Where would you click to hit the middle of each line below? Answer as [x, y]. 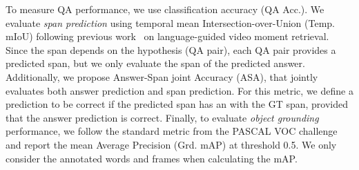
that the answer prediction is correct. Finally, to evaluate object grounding [162, 117]
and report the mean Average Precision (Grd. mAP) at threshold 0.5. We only [171, 144]
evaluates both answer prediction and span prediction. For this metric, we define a [179, 90]
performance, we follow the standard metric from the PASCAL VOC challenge [172, 131]
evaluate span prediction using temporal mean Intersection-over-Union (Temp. [171, 22]
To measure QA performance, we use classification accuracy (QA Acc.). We [165, 9]
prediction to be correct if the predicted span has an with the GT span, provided [177, 104]
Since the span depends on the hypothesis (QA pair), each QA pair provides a [171, 49]
